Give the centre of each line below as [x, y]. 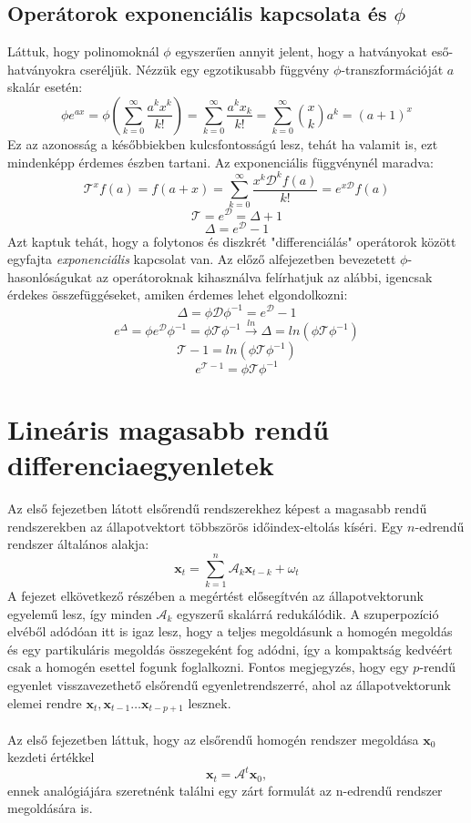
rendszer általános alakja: [78, 544]
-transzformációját [392, 69]
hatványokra [42, 69]
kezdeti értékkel [51, 757]
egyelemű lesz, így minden [80, 613]
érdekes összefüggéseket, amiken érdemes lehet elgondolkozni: [178, 295]
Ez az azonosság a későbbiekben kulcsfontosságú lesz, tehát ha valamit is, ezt [223, 143]
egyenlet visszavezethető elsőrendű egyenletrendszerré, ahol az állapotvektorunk [229, 684]
